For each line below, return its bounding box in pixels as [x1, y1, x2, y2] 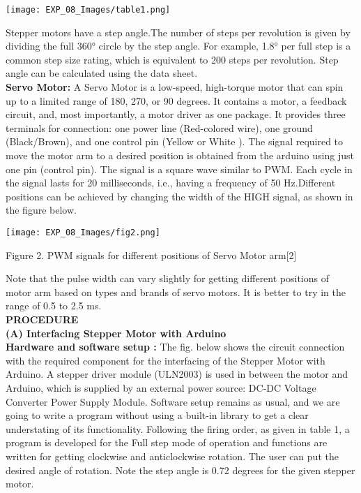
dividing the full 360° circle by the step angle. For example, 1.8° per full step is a [6, 38, 351, 53]
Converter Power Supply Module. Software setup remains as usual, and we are [6, 394, 340, 409]
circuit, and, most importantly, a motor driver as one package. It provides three [6, 107, 346, 122]
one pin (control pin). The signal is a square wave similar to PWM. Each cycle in [6, 161, 353, 176]
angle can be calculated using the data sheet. [6, 66, 198, 80]
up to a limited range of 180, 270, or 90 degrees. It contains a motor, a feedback [6, 93, 347, 108]
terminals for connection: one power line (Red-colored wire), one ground [6, 120, 313, 135]
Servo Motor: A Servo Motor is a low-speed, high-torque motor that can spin [6, 80, 344, 94]
